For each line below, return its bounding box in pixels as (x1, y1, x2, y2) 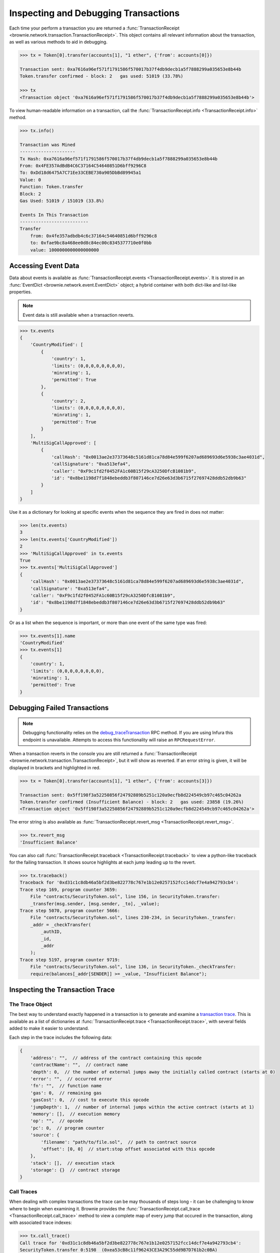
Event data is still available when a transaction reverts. (22, 312, 134, 318)
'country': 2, (51, 398, 86, 403)
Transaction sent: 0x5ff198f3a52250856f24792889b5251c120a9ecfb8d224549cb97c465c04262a (19, 792, 241, 798)
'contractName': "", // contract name (30, 1062, 128, 1068)
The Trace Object (9, 1000, 52, 1007)
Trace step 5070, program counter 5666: (19, 908, 120, 913)
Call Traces (9, 1188, 37, 1195)
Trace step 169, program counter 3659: (19, 887, 117, 892)
